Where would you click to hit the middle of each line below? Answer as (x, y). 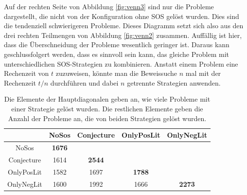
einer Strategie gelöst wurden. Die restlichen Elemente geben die (107, 108)
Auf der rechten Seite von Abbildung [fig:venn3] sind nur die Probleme (109, 6)
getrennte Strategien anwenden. (174, 82)
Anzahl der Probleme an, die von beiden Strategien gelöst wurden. (107, 118)
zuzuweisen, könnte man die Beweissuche (116, 73)
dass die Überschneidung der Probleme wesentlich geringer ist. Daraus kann (117, 44)
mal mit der (203, 73)
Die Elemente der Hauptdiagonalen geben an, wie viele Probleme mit (107, 99)
